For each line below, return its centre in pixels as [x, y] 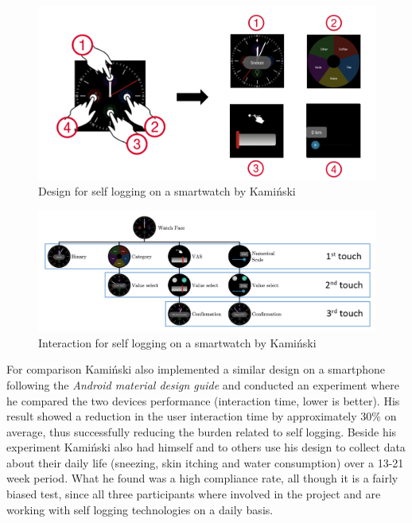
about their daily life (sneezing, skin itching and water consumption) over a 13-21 [205, 462]
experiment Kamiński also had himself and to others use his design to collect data [206, 447]
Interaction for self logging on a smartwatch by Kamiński [177, 342]
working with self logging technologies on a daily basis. [140, 509]
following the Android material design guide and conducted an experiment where [203, 384]
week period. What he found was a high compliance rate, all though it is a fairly [202, 478]
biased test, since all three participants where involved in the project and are [194, 494]
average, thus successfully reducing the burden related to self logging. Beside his [202, 431]
